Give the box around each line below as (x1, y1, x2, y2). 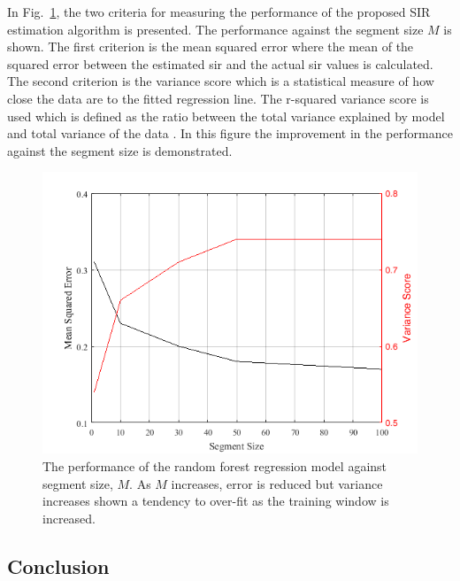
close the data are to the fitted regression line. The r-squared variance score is (7, 89, 429, 107)
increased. (42, 508, 96, 527)
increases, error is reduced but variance (171, 474, 383, 492)
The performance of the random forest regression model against (42, 456, 387, 475)
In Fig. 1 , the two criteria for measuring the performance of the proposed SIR (7, 3, 431, 20)
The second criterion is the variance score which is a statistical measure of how (7, 72, 434, 90)
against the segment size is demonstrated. (7, 141, 233, 159)
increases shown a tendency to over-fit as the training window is (42, 492, 389, 510)
